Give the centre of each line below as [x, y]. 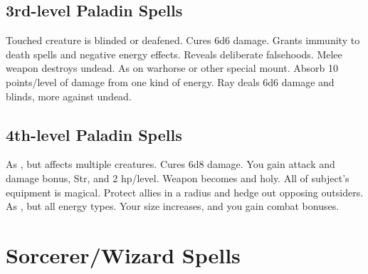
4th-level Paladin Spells [94, 134]
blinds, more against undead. [69, 96]
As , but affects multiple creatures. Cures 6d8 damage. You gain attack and [170, 164]
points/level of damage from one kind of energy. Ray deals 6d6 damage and [170, 81]
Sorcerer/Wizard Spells [123, 254]
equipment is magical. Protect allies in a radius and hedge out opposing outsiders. [185, 192]
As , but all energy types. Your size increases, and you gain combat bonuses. [173, 206]
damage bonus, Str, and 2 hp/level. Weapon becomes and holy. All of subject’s [178, 178]
